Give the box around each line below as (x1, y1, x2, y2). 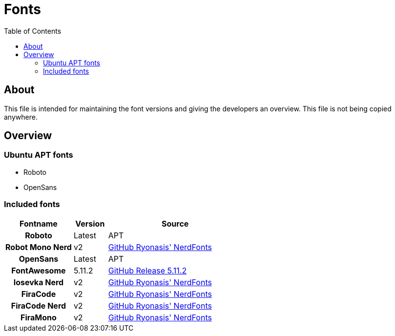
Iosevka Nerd (13, 277, 64, 287)
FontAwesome (11, 265, 66, 275)
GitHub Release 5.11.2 (108, 265, 187, 275)
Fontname (19, 218, 58, 229)
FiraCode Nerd (11, 300, 66, 311)
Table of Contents (4, 26, 62, 35)
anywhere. (4, 112, 38, 121)
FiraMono (21, 312, 57, 322)
